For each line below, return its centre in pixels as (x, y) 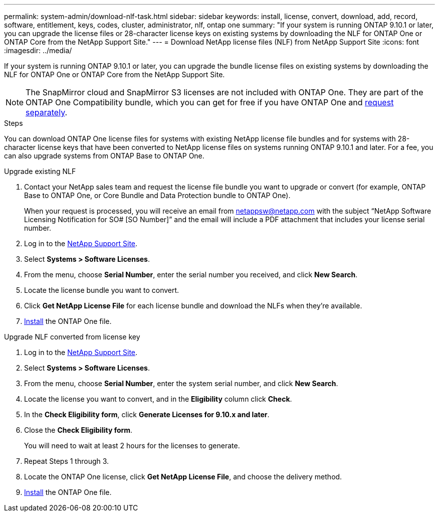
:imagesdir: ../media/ (38, 50)
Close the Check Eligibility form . (78, 430)
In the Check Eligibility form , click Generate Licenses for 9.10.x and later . (147, 414)
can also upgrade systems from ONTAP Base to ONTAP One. (104, 156)
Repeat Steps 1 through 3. (67, 461)
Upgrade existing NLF (40, 171)
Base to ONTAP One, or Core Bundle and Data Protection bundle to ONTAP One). (157, 195)
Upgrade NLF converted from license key (72, 337)
